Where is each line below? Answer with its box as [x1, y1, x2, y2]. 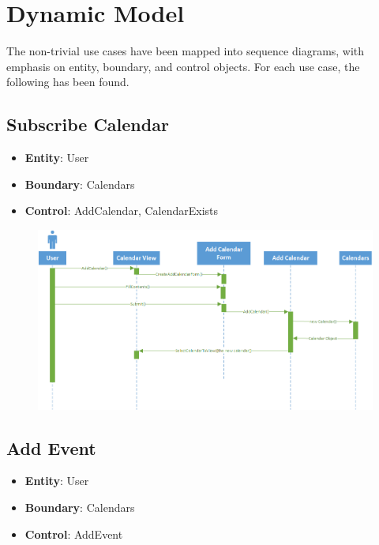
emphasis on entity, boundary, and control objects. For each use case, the [6, 58, 360, 74]
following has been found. [6, 73, 129, 90]
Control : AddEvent [24, 525, 123, 542]
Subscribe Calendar [6, 112, 169, 137]
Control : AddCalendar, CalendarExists [24, 202, 219, 219]
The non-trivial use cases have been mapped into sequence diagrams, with [6, 43, 365, 59]
